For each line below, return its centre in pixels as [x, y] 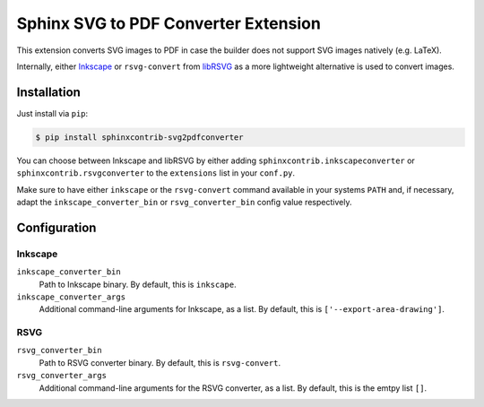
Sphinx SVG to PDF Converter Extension [169, 23]
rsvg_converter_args [62, 376]
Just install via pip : [52, 113]
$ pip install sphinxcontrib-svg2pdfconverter [139, 137]
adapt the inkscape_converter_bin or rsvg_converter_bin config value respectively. [184, 202]
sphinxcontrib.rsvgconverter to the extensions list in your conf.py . [156, 173]
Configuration [56, 227]
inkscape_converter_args [71, 297]
